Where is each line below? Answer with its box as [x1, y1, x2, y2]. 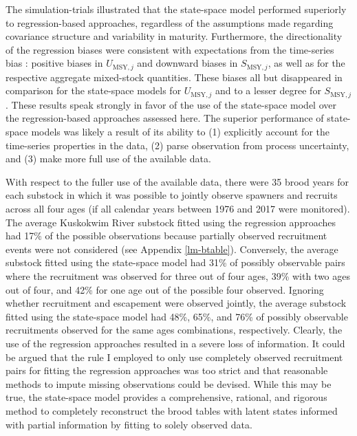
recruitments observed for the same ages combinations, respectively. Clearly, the [6, 323, 343, 337]
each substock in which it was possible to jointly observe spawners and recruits [6, 188, 338, 202]
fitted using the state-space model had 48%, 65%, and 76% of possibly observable [6, 309, 348, 323]
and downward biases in [137, 56, 238, 70]
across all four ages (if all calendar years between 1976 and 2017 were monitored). [6, 201, 350, 216]
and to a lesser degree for [215, 83, 321, 98]
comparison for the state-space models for [6, 83, 182, 98]
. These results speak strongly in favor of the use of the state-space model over [6, 97, 336, 111]
